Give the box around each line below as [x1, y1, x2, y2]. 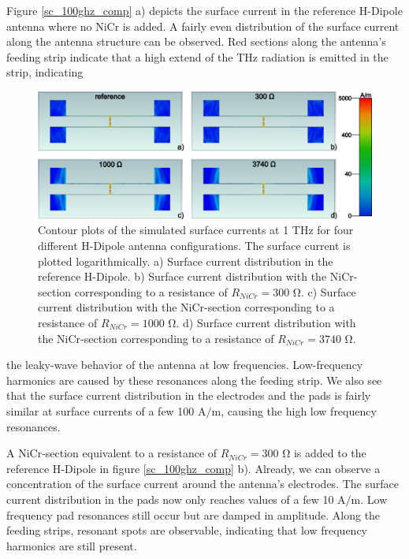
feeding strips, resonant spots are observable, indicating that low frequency [6, 522, 368, 539]
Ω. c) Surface [292, 283, 356, 300]
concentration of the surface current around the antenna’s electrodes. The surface [6, 475, 399, 492]
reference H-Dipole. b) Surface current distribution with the [38, 268, 327, 285]
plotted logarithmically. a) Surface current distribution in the [38, 252, 333, 269]
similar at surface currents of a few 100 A [6, 402, 206, 419]
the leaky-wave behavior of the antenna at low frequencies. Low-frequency [6, 356, 363, 373]
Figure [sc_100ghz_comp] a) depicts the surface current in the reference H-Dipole [6, 2, 403, 18]
